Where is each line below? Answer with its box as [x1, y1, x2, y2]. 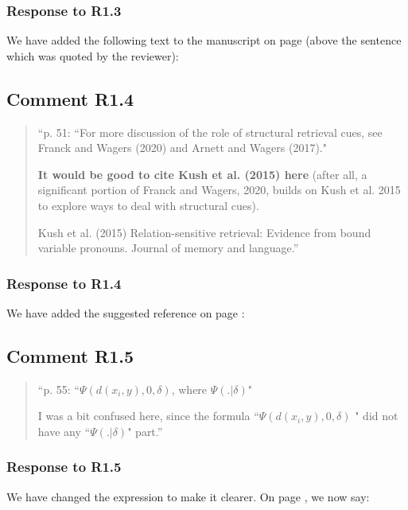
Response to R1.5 [6, 457, 122, 477]
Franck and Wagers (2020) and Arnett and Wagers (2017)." [37, 139, 327, 156]
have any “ [37, 422, 91, 439]
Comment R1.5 [6, 343, 134, 368]
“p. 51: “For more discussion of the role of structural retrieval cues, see [37, 123, 383, 140]
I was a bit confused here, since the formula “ [37, 407, 259, 424]
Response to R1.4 [6, 273, 122, 293]
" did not [355, 407, 398, 424]
